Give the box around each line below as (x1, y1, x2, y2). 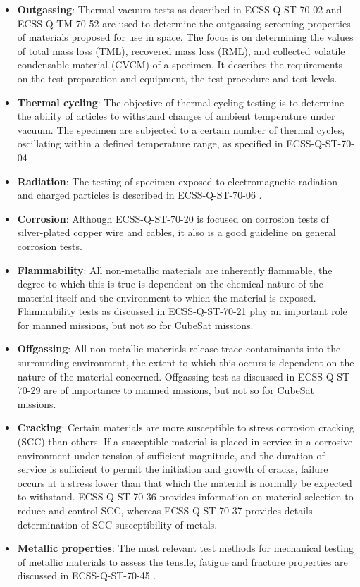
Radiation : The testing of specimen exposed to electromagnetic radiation (17, 173, 337, 188)
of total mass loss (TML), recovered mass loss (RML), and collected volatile (17, 43, 345, 58)
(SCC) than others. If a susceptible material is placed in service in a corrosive (17, 434, 353, 449)
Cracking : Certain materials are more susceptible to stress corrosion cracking (17, 420, 354, 435)
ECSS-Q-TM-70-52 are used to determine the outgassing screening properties (17, 16, 351, 30)
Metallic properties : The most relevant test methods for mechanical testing (17, 540, 354, 555)
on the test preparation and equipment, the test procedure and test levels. (17, 70, 337, 85)
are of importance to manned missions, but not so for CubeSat (44, 383, 315, 397)
